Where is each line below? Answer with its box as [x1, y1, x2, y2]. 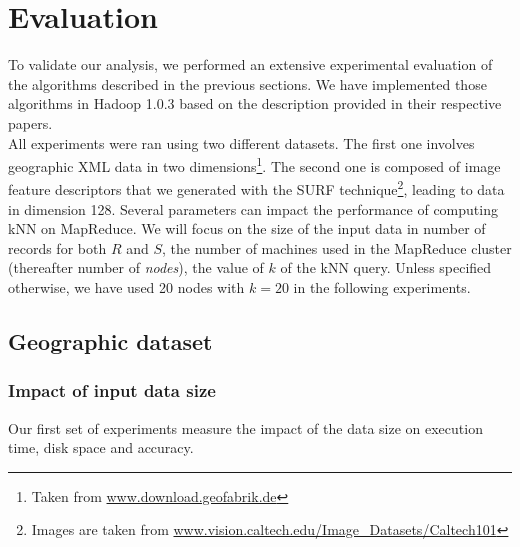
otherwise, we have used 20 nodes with [8, 276, 245, 297]
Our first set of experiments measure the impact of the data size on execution [8, 417, 483, 438]
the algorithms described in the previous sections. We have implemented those [8, 73, 487, 94]
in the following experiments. [293, 276, 471, 297]
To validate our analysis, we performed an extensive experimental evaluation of [8, 54, 493, 75]
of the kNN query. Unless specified [280, 257, 492, 278]
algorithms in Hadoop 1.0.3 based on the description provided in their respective [8, 93, 502, 114]
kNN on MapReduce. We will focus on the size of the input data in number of [8, 218, 486, 239]
